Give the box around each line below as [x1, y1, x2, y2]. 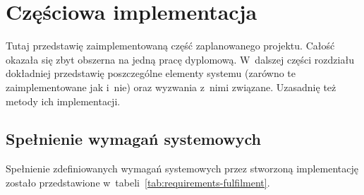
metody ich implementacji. [6, 93, 121, 108]
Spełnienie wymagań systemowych [6, 128, 261, 150]
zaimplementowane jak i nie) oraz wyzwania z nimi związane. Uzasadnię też [6, 79, 336, 94]
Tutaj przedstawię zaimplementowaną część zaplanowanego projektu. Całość [6, 38, 335, 53]
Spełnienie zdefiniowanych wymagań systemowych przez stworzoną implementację [6, 161, 359, 176]
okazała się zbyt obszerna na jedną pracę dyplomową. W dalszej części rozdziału [6, 52, 354, 66]
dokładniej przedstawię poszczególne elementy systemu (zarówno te [6, 66, 296, 81]
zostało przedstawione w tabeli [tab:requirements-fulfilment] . [6, 175, 270, 189]
